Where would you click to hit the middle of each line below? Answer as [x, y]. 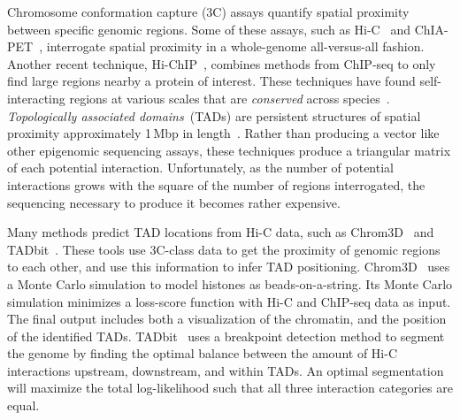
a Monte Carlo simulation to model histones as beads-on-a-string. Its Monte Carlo [230, 283]
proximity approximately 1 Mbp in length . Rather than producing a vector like [223, 133]
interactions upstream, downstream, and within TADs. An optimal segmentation [226, 370]
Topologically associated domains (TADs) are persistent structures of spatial [214, 115]
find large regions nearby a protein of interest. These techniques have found [211, 81]
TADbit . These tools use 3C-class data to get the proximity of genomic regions [224, 249]
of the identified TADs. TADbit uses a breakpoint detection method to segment [226, 336]
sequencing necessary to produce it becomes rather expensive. [174, 202]
